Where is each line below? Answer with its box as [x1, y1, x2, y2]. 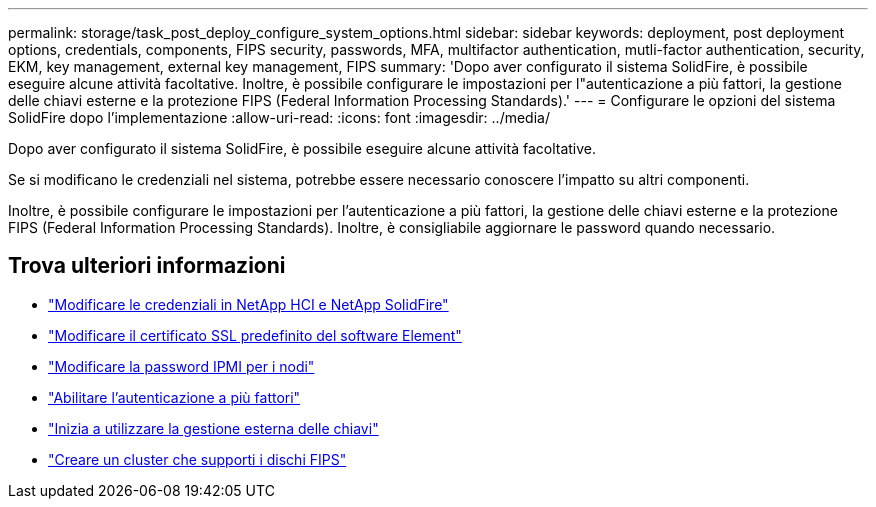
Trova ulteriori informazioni [8, 253, 286, 279]
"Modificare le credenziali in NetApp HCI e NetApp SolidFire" [48, 295, 449, 313]
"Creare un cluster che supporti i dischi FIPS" [48, 450, 347, 468]
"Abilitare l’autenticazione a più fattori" [48, 388, 301, 406]
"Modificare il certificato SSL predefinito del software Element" [48, 326, 462, 344]
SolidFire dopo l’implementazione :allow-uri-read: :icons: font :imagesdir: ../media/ [8, 109, 550, 126]
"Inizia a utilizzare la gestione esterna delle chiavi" [48, 419, 379, 437]
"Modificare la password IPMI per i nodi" [48, 357, 315, 375]
